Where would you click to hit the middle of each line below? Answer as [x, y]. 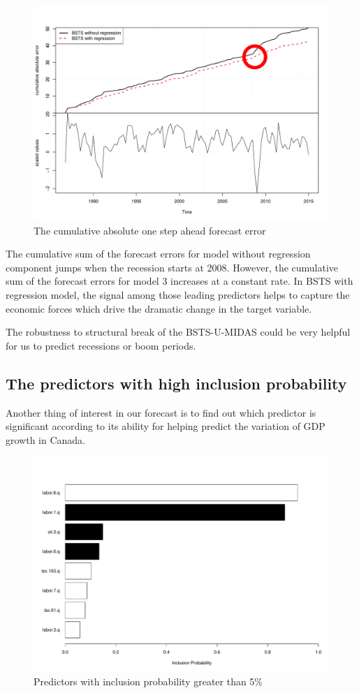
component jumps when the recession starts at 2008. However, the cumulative [172, 267]
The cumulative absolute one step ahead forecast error [150, 230]
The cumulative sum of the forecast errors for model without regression [158, 254]
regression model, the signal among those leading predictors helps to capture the [178, 295]
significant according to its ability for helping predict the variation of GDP [166, 426]
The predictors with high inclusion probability [176, 383]
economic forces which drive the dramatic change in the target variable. [159, 308]
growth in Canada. [46, 439]
